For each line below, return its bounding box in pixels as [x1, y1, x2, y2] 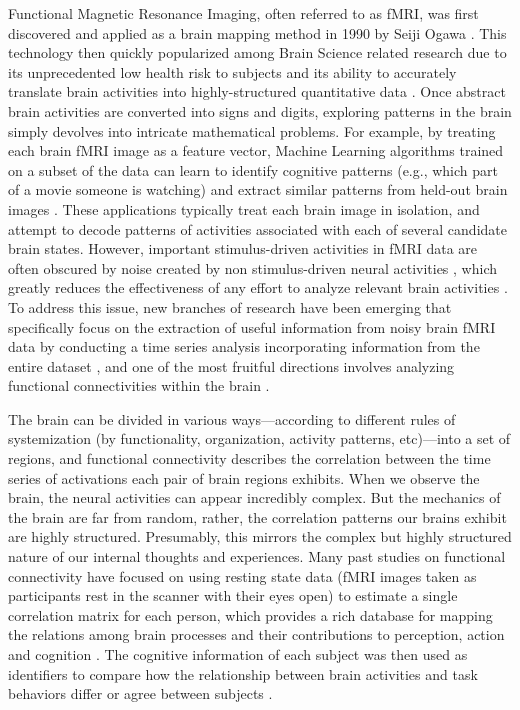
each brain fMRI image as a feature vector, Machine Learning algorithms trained [8, 140, 504, 161]
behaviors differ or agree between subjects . [8, 683, 273, 704]
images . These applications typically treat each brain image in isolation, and [8, 198, 480, 219]
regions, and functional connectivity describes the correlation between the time [8, 448, 491, 469]
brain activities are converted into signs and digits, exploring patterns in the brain [8, 100, 512, 121]
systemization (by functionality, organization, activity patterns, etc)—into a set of [8, 428, 511, 449]
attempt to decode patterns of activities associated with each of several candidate [8, 218, 507, 239]
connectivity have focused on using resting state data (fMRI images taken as [8, 565, 477, 586]
